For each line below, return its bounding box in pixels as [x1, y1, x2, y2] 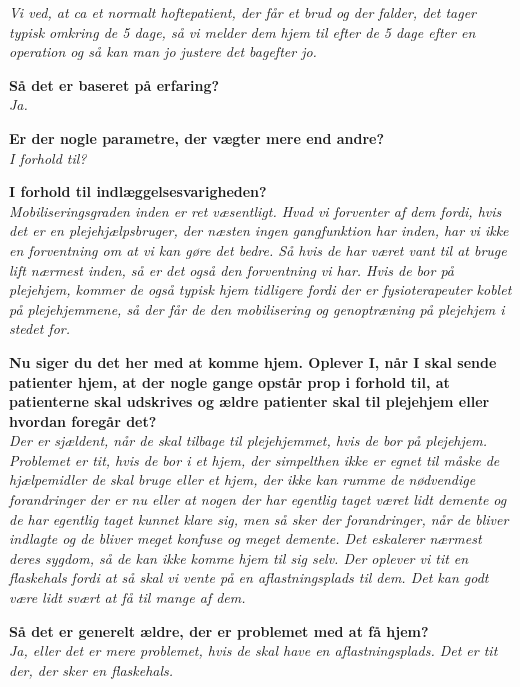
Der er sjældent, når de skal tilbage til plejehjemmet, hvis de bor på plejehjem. [9, 430, 487, 451]
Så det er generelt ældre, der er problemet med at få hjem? [9, 620, 429, 641]
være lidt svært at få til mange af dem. [9, 587, 246, 608]
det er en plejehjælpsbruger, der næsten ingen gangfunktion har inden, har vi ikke [9, 220, 509, 241]
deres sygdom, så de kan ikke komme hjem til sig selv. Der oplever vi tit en [9, 547, 469, 568]
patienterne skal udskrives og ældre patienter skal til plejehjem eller [9, 391, 490, 412]
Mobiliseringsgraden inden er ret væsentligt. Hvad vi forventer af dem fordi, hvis [9, 200, 502, 221]
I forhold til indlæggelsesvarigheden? [9, 181, 267, 202]
